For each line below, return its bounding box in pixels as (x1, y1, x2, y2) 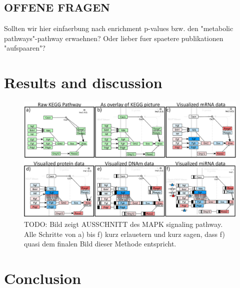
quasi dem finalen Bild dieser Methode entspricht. (24, 238, 176, 249)
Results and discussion (4, 72, 162, 93)
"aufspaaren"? (4, 43, 45, 53)
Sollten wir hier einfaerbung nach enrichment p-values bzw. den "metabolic (4, 23, 233, 34)
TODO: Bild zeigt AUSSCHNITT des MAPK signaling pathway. (24, 218, 223, 229)
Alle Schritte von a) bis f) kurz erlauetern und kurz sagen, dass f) (24, 228, 225, 239)
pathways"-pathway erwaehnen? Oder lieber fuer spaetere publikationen (4, 33, 223, 43)
